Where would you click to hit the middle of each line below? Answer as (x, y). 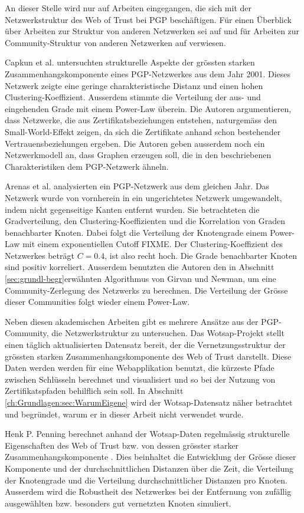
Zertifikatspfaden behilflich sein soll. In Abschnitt (94, 391)
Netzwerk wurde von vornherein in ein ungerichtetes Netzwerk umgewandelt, (143, 197)
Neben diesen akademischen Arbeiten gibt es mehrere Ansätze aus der (132, 321)
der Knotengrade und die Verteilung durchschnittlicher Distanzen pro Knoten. (146, 480)
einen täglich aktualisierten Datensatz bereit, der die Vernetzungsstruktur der (145, 345)
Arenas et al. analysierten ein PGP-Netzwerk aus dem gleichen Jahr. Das (137, 186)
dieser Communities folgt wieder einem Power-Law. (97, 302)
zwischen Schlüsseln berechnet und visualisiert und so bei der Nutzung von (140, 379)
